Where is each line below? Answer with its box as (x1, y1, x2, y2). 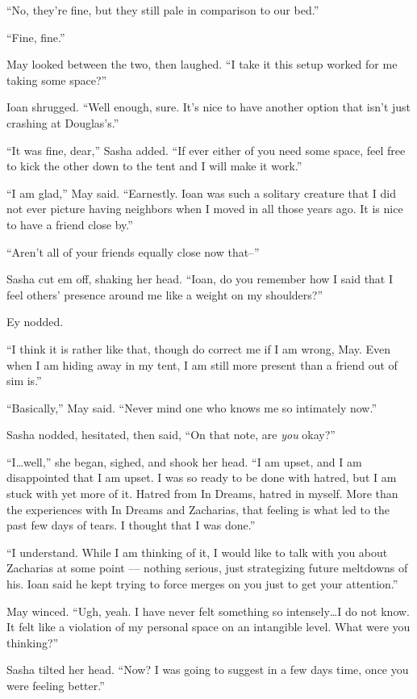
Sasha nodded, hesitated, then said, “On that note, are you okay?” (6, 426, 336, 443)
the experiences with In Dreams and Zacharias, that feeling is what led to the (6, 500, 390, 517)
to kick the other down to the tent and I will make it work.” (6, 157, 302, 174)
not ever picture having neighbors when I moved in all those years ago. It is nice (6, 200, 403, 217)
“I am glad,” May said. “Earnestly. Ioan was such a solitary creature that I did (6, 184, 396, 201)
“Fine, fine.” (6, 28, 65, 45)
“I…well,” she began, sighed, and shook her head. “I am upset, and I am (6, 453, 362, 470)
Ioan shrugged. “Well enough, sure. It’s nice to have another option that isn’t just (6, 98, 411, 115)
